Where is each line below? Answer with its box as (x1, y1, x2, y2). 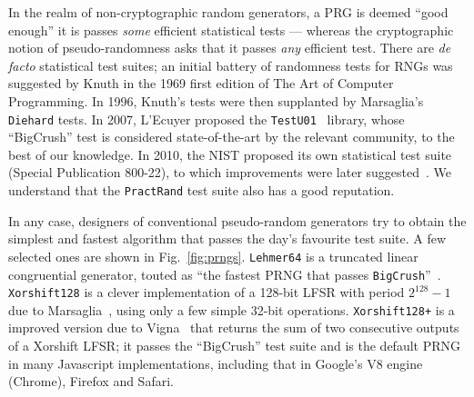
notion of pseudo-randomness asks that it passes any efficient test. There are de (8, 38, 451, 57)
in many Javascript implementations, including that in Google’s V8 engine (8, 353, 423, 372)
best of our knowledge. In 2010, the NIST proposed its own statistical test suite (8, 144, 452, 164)
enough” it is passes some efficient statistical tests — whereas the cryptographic (8, 20, 454, 39)
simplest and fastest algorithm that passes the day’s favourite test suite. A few (8, 229, 447, 248)
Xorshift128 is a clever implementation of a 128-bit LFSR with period (8, 283, 405, 302)
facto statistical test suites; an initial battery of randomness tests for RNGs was (8, 55, 453, 74)
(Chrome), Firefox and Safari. (8, 372, 174, 391)
